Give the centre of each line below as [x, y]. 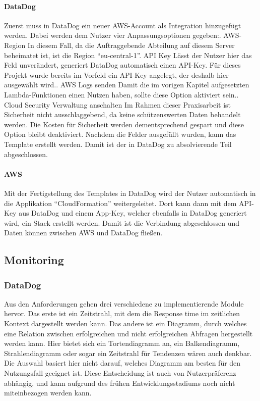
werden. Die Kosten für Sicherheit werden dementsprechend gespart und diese [124, 124]
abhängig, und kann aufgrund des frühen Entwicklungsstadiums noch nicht [120, 383]
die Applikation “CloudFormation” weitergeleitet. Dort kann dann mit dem [120, 203]
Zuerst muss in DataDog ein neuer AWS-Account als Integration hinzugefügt [123, 25]
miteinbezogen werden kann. [48, 393]
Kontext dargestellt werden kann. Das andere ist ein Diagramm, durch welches [125, 323]
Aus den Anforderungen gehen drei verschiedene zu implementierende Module [124, 303]
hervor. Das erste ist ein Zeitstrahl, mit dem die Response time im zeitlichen [122, 313]
